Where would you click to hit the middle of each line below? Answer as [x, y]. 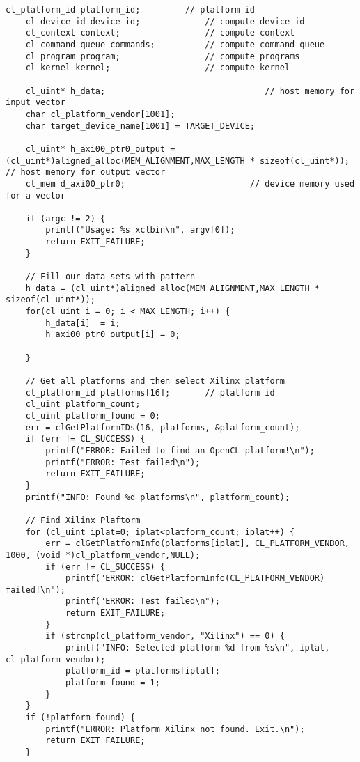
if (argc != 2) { [65, 218]
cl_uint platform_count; [83, 404]
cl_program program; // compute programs [163, 56]
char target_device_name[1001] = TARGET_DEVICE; [140, 126]
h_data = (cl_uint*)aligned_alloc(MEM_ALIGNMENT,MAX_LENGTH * [173, 288]
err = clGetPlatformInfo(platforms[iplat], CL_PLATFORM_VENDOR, [197, 544]
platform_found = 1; [112, 683]
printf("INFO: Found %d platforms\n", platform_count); [158, 497]
